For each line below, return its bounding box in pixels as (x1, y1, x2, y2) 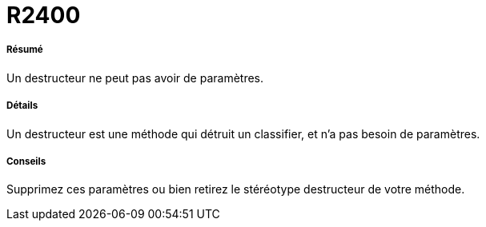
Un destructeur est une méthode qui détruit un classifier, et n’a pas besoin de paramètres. (6, 126, 480, 141)
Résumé (6, 44, 43, 56)
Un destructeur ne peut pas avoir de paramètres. (6, 70, 264, 85)
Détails (6, 100, 38, 112)
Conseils (6, 155, 46, 167)
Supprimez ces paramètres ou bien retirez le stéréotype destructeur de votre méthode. (6, 182, 465, 197)
